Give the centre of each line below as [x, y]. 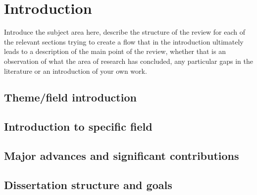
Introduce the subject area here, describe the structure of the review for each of [125, 32]
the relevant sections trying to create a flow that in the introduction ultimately [124, 41]
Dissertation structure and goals [88, 184]
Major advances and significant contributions [122, 156]
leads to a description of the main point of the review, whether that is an [115, 51]
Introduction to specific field [78, 126]
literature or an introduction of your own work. [76, 71]
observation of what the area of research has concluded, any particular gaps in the [128, 61]
